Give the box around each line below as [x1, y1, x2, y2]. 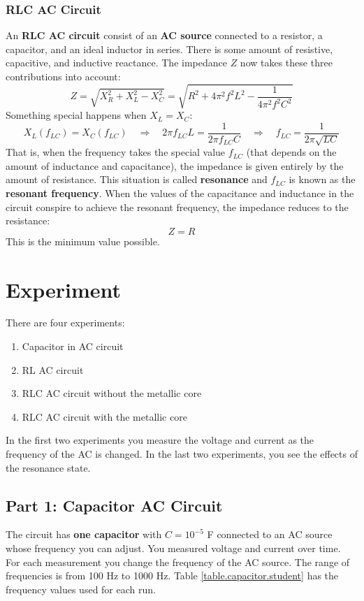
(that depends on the [246, 145, 337, 159]
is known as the [289, 172, 356, 187]
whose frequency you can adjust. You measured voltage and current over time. [6, 541, 341, 556]
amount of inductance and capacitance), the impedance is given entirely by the [6, 158, 344, 173]
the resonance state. [6, 460, 91, 475]
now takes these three [240, 55, 333, 70]
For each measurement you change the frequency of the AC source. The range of [6, 554, 350, 569]
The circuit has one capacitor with [6, 527, 162, 542]
